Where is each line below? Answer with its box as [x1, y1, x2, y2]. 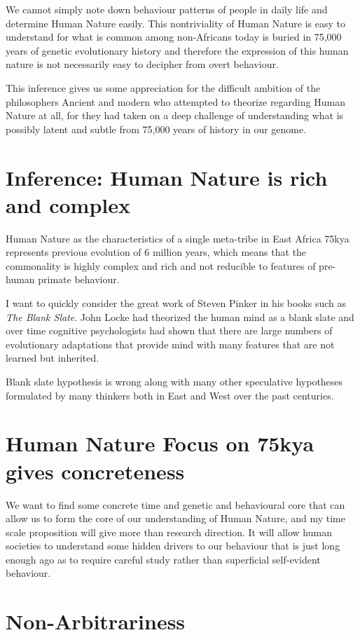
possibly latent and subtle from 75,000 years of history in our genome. [6, 121, 307, 136]
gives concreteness [6, 456, 185, 485]
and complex [6, 190, 130, 219]
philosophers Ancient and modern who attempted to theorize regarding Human [6, 94, 345, 109]
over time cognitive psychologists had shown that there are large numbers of [6, 323, 333, 338]
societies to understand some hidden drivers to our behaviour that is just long [6, 538, 340, 553]
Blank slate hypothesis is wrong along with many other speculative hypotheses [6, 374, 343, 388]
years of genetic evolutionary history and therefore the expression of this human [6, 43, 349, 57]
